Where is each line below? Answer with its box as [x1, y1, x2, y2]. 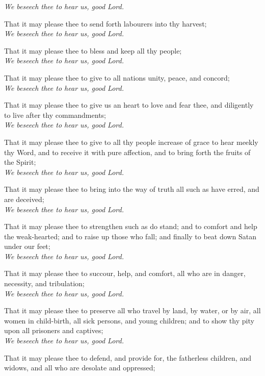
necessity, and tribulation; [4, 278, 85, 289]
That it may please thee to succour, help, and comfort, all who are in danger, [4, 268, 246, 279]
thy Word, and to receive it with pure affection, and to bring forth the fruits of [4, 146, 251, 157]
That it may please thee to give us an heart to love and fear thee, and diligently [4, 99, 254, 110]
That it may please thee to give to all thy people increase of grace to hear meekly [4, 136, 258, 147]
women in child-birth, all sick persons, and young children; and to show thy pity [4, 315, 254, 325]
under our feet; [4, 241, 50, 252]
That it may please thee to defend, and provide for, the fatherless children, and [4, 352, 251, 363]
